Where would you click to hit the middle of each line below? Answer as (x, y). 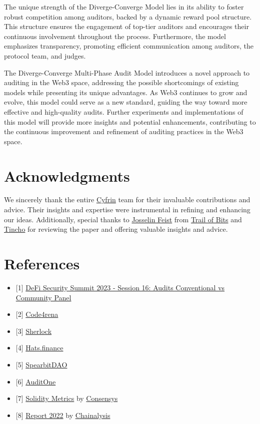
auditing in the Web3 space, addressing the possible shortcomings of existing (121, 82)
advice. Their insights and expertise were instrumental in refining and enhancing (127, 209)
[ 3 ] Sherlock (34, 331)
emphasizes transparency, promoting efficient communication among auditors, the (129, 46)
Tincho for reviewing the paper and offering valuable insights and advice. (116, 229)
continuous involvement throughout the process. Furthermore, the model (115, 36)
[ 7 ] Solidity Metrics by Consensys (67, 398)
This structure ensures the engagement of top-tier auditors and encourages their (126, 26)
